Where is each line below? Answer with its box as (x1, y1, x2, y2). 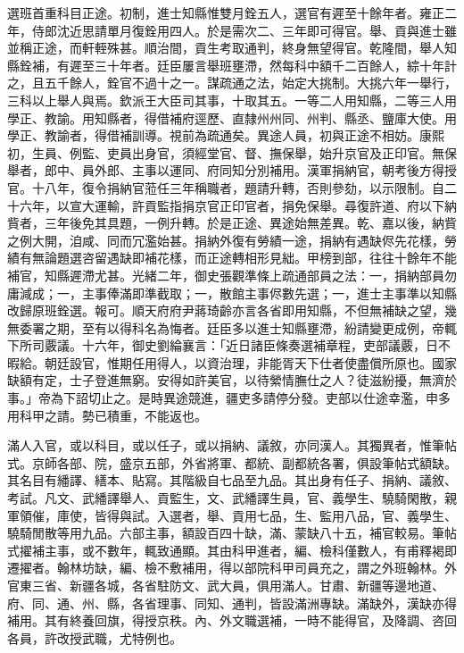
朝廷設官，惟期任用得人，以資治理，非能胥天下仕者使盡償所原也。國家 (44, 353, 457, 372)
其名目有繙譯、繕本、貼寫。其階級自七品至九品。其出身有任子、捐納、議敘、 (7, 471, 457, 490)
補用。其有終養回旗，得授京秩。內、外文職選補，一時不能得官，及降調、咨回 (7, 611, 457, 630)
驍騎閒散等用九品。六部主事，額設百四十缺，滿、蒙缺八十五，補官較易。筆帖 (7, 523, 457, 542)
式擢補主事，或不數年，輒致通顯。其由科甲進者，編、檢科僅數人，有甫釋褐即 (7, 540, 457, 559)
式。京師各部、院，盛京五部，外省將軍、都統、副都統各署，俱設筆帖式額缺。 (7, 453, 457, 472)
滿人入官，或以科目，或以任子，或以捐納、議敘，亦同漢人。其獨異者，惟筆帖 (7, 436, 457, 455)
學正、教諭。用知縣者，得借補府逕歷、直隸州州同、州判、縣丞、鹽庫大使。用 (7, 108, 457, 127)
